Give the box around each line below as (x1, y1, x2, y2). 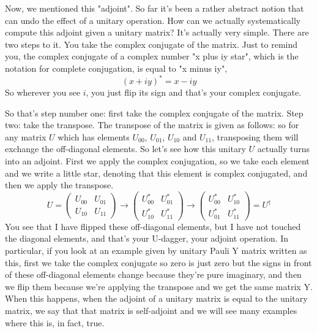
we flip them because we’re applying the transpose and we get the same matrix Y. (5, 280, 313, 293)
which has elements (58, 130, 130, 143)
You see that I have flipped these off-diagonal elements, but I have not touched (5, 220, 301, 232)
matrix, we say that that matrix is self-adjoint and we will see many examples (5, 304, 297, 316)
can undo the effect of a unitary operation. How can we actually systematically (5, 13, 301, 26)
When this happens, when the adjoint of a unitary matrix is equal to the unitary (5, 292, 308, 305)
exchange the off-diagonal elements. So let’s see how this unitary (5, 142, 246, 155)
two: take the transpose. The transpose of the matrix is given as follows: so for (5, 118, 299, 131)
